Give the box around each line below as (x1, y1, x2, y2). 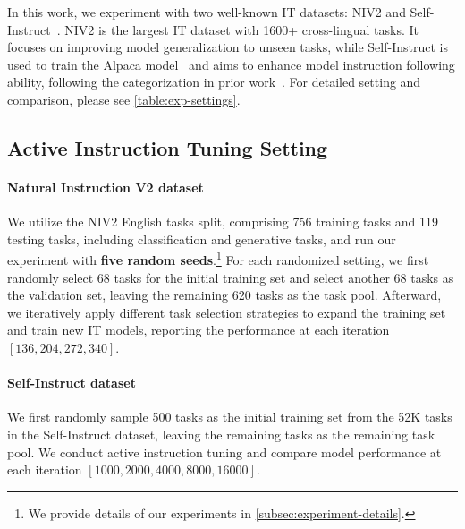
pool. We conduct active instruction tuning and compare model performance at (7, 442, 442, 461)
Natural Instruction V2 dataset (7, 177, 204, 196)
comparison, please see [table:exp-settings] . (7, 90, 241, 108)
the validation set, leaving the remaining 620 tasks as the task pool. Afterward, (7, 286, 442, 304)
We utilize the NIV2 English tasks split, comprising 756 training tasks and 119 (7, 212, 438, 231)
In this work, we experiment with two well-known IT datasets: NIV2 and (7, 3, 406, 21)
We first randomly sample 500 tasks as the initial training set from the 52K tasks (7, 407, 452, 426)
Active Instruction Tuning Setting (7, 133, 328, 161)
